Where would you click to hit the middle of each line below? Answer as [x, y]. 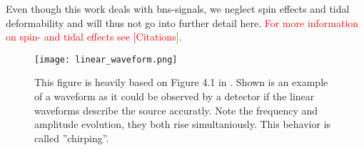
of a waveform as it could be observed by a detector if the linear [175, 96]
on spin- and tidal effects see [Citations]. [94, 37]
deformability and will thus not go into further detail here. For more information [182, 22]
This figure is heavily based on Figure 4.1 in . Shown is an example [181, 82]
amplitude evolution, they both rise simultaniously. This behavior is [183, 124]
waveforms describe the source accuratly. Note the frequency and [176, 110]
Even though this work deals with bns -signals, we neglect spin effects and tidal [178, 9]
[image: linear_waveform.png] [106, 59]
